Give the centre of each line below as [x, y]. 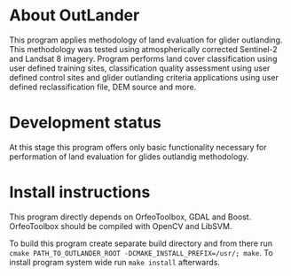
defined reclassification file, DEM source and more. [103, 87]
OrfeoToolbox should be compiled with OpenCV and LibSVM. [121, 226]
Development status [86, 123]
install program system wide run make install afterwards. [114, 262]
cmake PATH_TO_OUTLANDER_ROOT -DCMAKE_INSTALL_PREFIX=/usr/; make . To [141, 252]
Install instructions [80, 192]
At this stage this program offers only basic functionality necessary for [138, 147]
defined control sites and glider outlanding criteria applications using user [144, 77]
